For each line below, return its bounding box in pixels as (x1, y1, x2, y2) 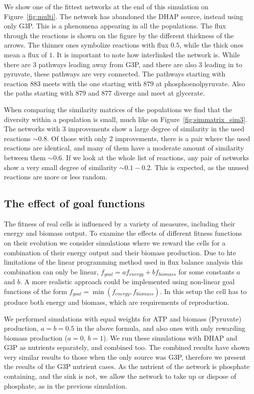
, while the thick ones (179, 40, 244, 50)
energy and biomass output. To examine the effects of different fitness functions (4, 228, 242, 238)
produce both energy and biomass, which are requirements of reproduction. (4, 296, 230, 307)
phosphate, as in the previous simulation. (4, 380, 127, 391)
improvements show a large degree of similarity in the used (68, 123, 244, 134)
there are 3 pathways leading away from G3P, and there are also (4, 59, 197, 69)
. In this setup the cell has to (160, 286, 247, 296)
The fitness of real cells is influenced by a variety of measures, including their (4, 218, 235, 228)
